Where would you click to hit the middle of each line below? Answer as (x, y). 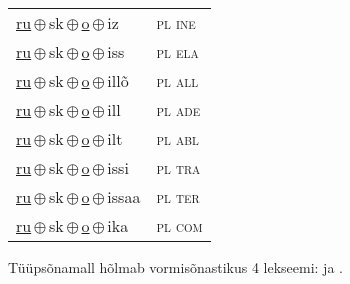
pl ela (177, 51)
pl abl (177, 138)
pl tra (178, 167)
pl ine (176, 22)
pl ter (178, 196)
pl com (179, 225)
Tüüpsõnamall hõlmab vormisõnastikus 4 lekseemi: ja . (175, 267)
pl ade (178, 109)
